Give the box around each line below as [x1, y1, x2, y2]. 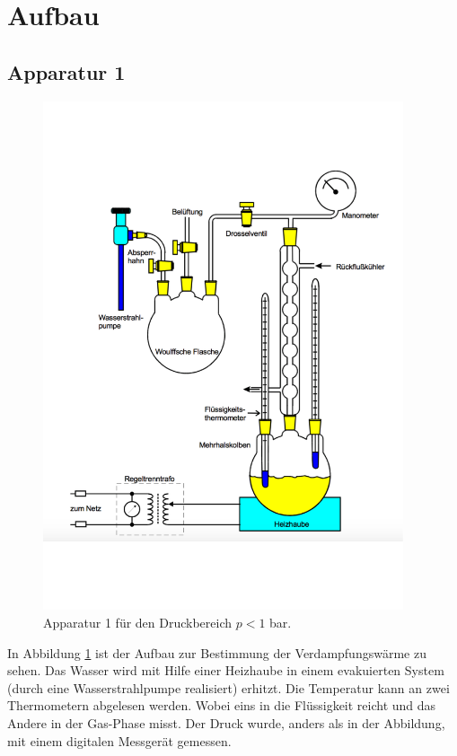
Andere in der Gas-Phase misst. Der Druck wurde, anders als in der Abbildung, [7, 714, 445, 733]
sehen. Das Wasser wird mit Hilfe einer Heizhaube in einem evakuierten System [7, 661, 444, 680]
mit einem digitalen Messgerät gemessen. [7, 731, 232, 750]
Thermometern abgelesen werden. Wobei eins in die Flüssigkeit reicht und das [7, 696, 436, 715]
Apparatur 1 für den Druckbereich [43, 613, 233, 632]
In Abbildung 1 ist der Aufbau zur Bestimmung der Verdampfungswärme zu [7, 643, 426, 662]
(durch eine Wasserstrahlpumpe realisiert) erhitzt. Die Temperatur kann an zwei [7, 678, 450, 697]
